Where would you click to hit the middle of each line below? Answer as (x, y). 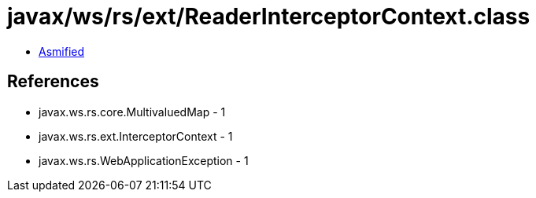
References (53, 82)
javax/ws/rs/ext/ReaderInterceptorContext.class (269, 16)
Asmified (62, 51)
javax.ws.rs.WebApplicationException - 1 (144, 160)
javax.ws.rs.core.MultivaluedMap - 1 (132, 112)
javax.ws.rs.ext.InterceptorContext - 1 (136, 136)
